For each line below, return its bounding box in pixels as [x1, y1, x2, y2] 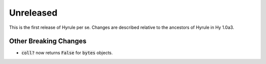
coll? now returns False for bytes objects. [21, 50, 113, 56]
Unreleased [9, 7, 58, 18]
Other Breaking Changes [9, 37, 87, 45]
